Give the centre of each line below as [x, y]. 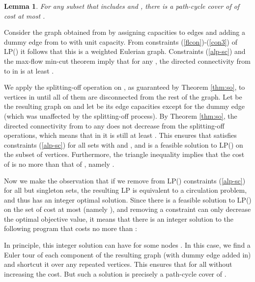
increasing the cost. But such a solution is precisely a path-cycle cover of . [115, 273]
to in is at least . [29, 70]
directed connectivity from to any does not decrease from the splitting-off [114, 125]
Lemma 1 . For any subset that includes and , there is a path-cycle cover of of [122, 6]
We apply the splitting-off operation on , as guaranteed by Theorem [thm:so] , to [125, 87]
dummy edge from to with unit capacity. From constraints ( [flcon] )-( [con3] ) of [121, 41]
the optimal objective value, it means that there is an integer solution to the [119, 218]
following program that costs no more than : [71, 228]
